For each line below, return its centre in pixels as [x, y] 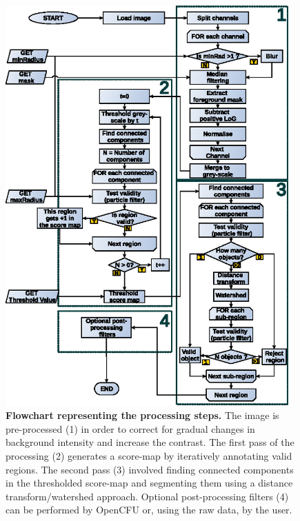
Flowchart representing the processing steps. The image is [142, 415]
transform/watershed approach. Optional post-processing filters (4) [147, 496]
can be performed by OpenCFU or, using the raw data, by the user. [149, 510]
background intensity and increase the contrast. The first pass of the [150, 442]
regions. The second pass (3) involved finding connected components [150, 469]
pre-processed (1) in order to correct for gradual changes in [130, 428]
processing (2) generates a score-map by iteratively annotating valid [149, 455]
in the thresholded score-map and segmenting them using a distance [149, 483]
